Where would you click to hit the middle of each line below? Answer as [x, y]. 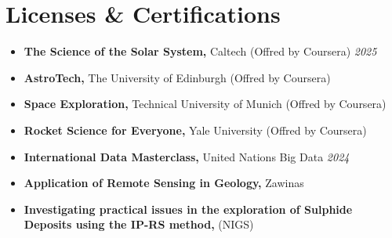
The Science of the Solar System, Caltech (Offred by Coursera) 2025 [200, 51]
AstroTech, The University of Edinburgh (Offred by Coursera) [177, 77]
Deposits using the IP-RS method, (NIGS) [139, 224]
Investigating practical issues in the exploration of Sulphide [188, 209]
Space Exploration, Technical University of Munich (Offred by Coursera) [205, 104]
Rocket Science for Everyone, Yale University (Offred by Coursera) [195, 130]
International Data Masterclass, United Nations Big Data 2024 [187, 156]
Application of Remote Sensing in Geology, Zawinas [164, 183]
